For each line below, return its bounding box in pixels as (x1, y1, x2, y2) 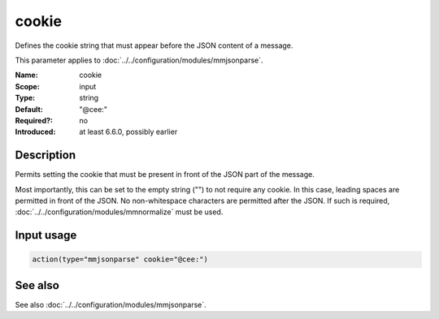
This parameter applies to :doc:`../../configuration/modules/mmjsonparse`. (15, 55, 263, 65)
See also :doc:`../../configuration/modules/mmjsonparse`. (15, 300, 206, 309)
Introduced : (15, 127, 56, 137)
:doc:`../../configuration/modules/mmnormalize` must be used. (15, 207, 224, 217)
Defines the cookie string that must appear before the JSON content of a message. (15, 41, 293, 50)
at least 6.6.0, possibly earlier (79, 127, 178, 137)
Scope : (15, 81, 40, 91)
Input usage (15, 228, 77, 243)
